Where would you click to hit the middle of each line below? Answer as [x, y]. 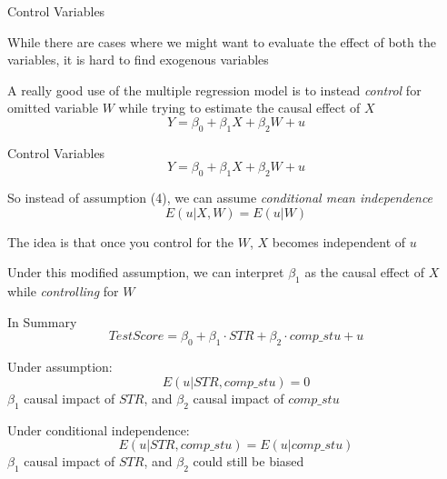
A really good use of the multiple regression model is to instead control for [214, 90]
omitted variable [53, 108]
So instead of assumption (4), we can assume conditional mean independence [220, 198]
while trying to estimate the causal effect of [239, 108]
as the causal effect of [364, 272]
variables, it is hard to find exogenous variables [138, 60]
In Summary [42, 321]
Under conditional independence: [99, 429]
